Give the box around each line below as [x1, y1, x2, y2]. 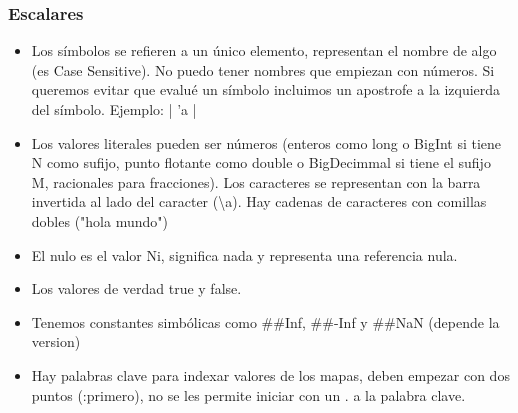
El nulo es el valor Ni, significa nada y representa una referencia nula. [31, 244, 458, 265]
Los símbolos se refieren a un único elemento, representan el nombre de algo [31, 40, 497, 61]
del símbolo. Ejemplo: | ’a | [31, 99, 197, 119]
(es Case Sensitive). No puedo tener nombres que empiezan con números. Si [31, 59, 495, 80]
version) [31, 331, 81, 352]
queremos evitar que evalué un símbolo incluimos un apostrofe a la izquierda [31, 79, 501, 100]
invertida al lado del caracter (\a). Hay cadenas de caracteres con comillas [31, 191, 487, 212]
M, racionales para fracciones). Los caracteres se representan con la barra [31, 171, 481, 192]
